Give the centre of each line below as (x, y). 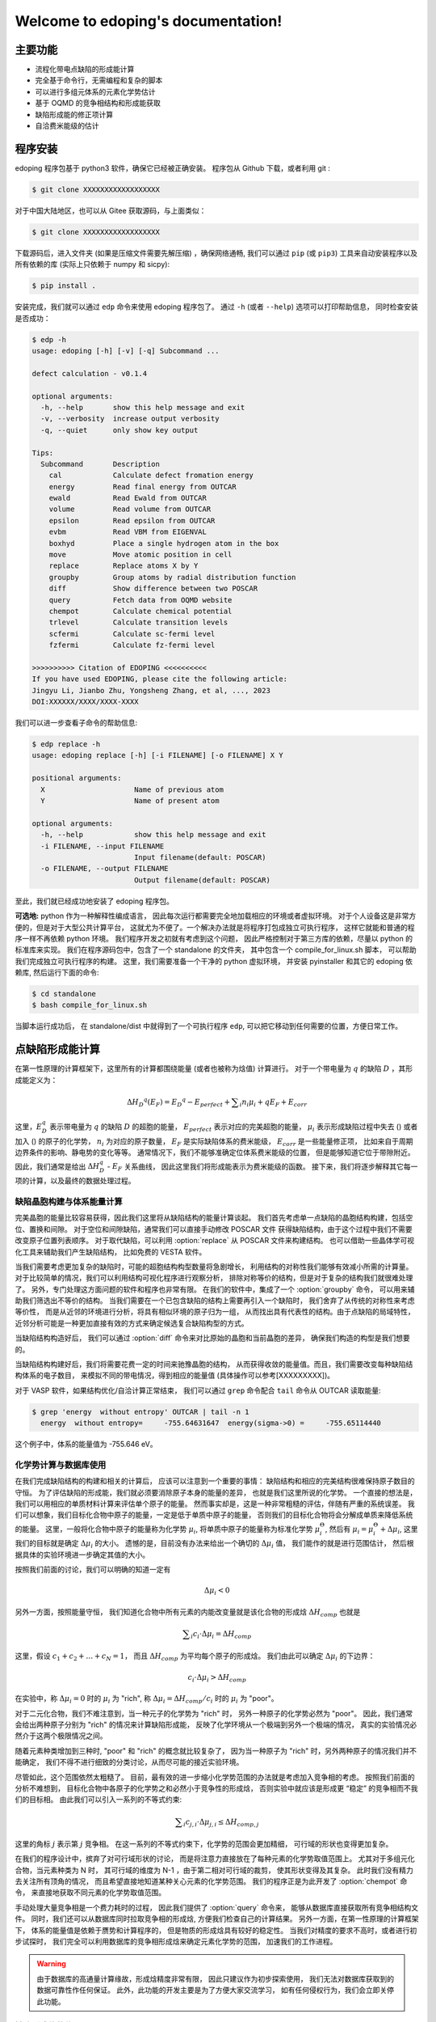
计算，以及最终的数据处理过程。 (82, 1181)
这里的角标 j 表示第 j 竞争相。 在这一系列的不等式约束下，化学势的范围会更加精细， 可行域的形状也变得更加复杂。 (204, 1843)
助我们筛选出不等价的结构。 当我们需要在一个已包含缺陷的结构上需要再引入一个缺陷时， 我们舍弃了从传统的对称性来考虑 (215, 1301)
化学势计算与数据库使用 (61, 1465)
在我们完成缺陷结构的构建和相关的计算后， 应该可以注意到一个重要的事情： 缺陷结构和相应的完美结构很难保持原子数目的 (215, 1481)
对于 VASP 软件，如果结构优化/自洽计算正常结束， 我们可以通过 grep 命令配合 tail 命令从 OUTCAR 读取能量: (198, 1390)
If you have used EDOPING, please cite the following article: (160, 679)
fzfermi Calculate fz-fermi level (132, 645)
